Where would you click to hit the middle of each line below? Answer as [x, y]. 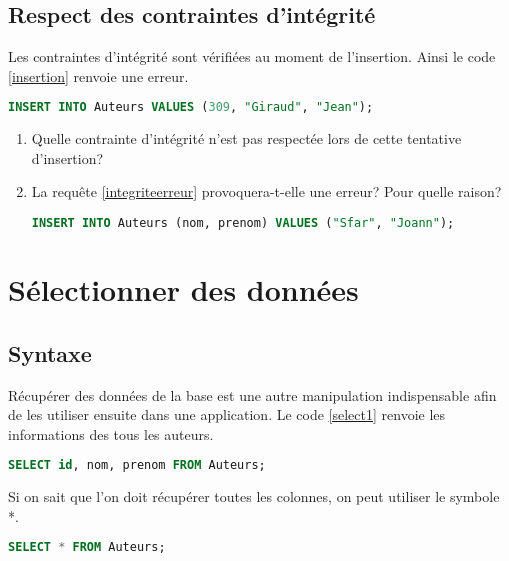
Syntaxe [50, 352]
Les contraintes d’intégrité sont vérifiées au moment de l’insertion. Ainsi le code [252, 56]
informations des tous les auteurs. [111, 433]
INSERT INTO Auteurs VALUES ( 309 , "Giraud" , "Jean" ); [191, 107]
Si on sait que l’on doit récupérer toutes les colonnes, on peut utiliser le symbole [254, 496]
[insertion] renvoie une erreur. [98, 75]
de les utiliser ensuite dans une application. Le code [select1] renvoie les [227, 414]
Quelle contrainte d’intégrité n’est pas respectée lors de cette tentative [246, 138]
